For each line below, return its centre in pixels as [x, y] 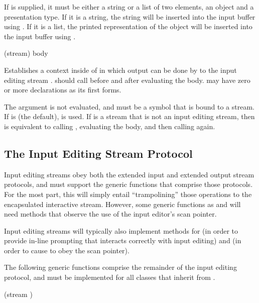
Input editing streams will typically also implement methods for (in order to [121, 230]
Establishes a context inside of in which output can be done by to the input [120, 70]
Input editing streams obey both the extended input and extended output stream [129, 174]
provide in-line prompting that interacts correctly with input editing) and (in [123, 240]
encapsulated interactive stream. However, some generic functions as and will [122, 204]
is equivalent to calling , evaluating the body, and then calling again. [110, 126]
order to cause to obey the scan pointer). [67, 250]
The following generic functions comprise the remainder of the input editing [120, 267]
